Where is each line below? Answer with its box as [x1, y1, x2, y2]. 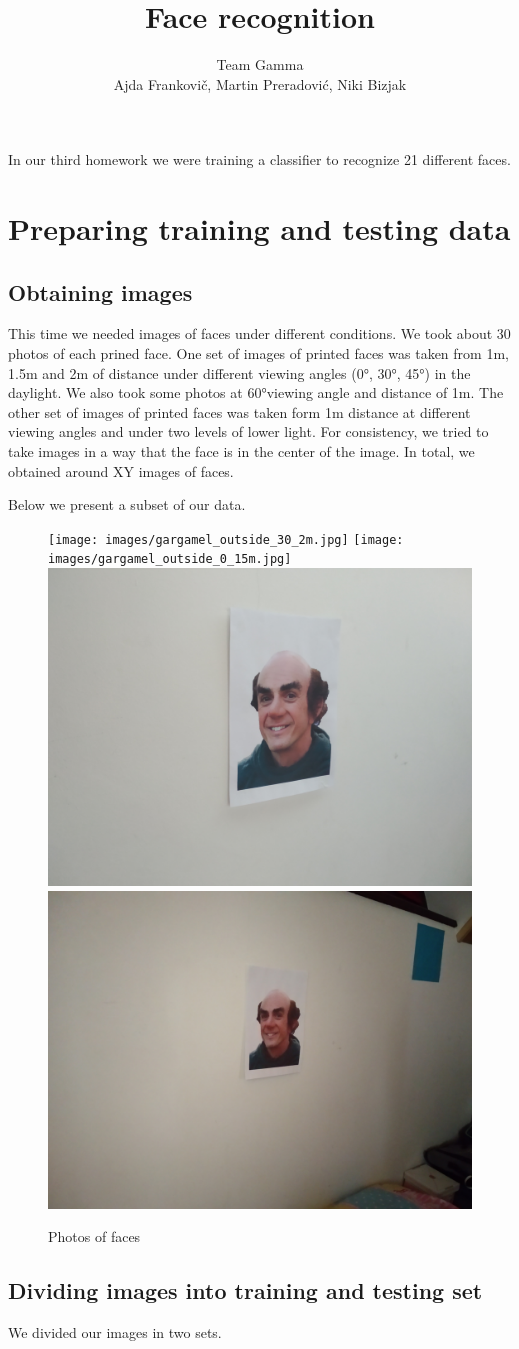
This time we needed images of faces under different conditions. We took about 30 [8, 323, 511, 344]
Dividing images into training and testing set [8, 1275, 483, 1306]
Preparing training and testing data [8, 208, 511, 249]
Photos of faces [48, 1226, 141, 1247]
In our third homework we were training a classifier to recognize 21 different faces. [8, 149, 511, 170]
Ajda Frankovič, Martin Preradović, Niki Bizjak [113, 73, 407, 94]
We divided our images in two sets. [8, 1322, 222, 1343]
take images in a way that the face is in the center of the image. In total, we [8, 441, 475, 462]
